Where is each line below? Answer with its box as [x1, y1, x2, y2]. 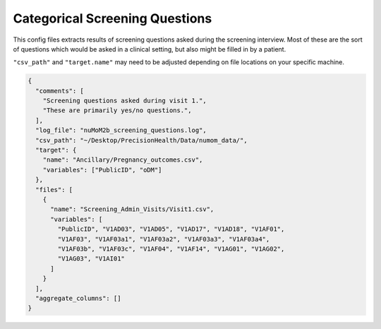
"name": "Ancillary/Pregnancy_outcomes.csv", [42, 156, 203, 164]
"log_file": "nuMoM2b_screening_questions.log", [35, 126, 207, 134]
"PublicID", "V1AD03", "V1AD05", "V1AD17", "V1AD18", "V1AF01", [57, 225, 285, 233]
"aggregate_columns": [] [35, 294, 121, 302]
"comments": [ [35, 87, 85, 95]
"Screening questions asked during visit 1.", [42, 97, 207, 105]
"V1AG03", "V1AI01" [57, 255, 125, 263]
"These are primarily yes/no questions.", [42, 107, 192, 114]
